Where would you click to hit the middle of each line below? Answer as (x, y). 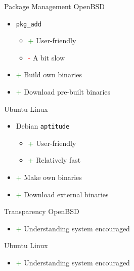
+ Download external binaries (62, 194)
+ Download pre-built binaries (63, 92)
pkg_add (29, 24)
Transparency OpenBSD (42, 211)
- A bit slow (46, 57)
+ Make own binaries (49, 177)
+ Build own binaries (49, 74)
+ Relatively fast (54, 160)
